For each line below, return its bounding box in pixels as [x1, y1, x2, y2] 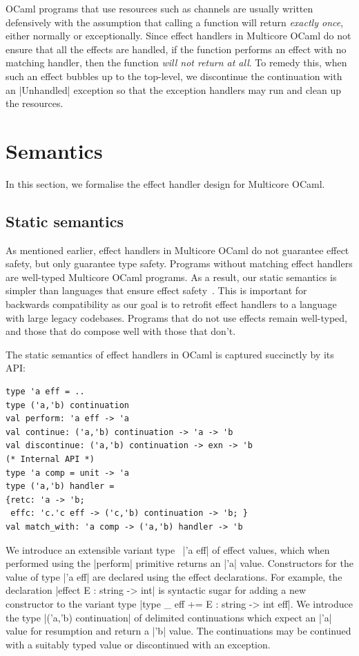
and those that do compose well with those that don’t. [6, 324, 236, 338]
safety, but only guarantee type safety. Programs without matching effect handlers [6, 256, 353, 271]
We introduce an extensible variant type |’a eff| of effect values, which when [6, 542, 330, 557]
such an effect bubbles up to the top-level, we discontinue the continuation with [6, 68, 342, 83]
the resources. [6, 96, 64, 110]
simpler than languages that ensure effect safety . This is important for [6, 283, 307, 298]
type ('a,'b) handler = [6, 481, 115, 492]
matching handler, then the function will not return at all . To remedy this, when [6, 55, 347, 70]
